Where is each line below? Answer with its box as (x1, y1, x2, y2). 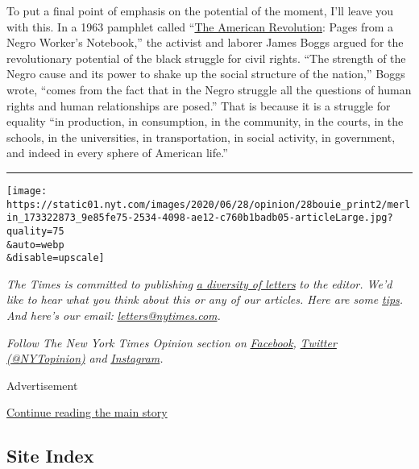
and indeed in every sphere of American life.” (6, 144, 228, 161)
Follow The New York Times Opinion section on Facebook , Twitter (6, 334, 337, 351)
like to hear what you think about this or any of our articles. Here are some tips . (6, 291, 404, 308)
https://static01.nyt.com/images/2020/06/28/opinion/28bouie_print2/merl (6, 198, 411, 210)
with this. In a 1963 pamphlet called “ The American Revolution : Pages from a (6, 18, 394, 35)
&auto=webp (6, 239, 64, 251)
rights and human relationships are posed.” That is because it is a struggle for (6, 97, 391, 114)
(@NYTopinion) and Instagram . (6, 350, 164, 367)
